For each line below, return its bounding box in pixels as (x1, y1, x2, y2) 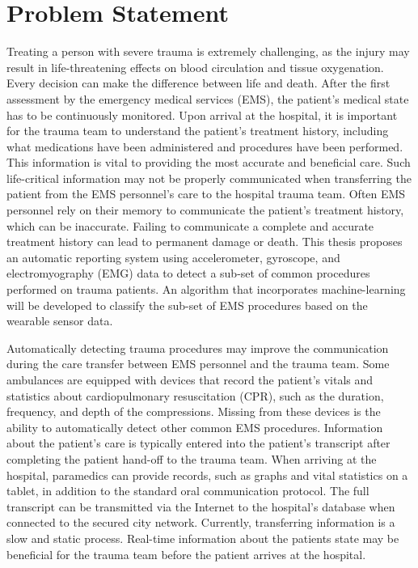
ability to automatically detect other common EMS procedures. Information (6, 418, 383, 435)
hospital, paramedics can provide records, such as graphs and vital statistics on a (6, 466, 408, 483)
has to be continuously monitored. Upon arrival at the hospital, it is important (6, 106, 398, 123)
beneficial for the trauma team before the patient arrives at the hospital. (6, 545, 366, 562)
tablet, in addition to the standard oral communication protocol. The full (6, 482, 369, 499)
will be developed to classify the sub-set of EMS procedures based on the (6, 296, 368, 313)
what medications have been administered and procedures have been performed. (6, 138, 403, 155)
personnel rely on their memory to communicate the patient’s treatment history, (6, 201, 404, 218)
